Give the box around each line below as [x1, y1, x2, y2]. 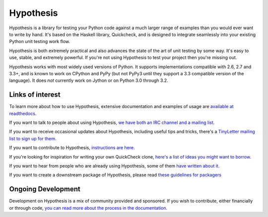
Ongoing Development [9, 185, 80, 193]
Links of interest [9, 91, 61, 99]
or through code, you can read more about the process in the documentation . [9, 205, 168, 211]
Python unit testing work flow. [9, 39, 70, 45]
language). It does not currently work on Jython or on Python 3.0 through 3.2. [9, 77, 168, 84]
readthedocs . [9, 110, 37, 116]
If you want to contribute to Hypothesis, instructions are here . [9, 145, 135, 151]
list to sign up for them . [9, 135, 57, 141]
